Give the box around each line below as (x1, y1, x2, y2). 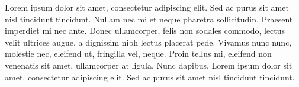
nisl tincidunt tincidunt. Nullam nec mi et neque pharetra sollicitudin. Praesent (5, 12, 293, 25)
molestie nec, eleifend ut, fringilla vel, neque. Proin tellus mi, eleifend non (5, 47, 272, 60)
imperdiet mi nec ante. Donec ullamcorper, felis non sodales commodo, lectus (5, 24, 285, 37)
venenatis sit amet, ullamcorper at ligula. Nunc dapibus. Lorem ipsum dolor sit (5, 59, 292, 71)
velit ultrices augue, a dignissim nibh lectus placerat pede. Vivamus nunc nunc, (5, 36, 292, 48)
